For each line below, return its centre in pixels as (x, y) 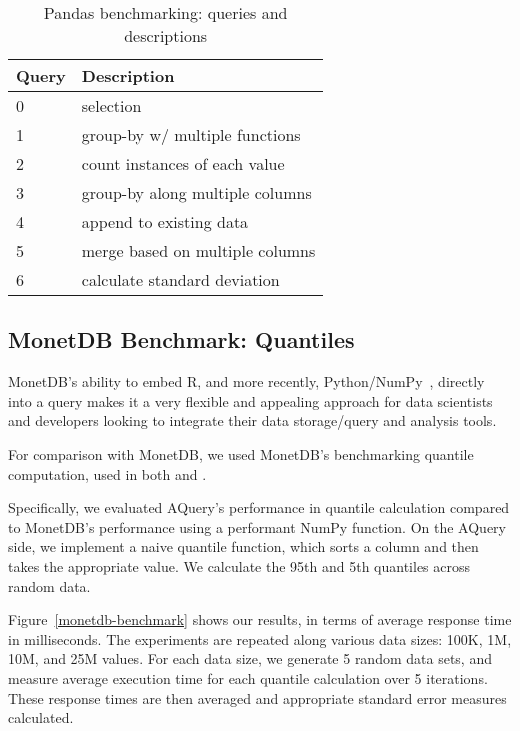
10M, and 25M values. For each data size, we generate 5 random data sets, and (250, 658)
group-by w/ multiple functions (191, 134)
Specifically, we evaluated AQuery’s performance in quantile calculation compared (259, 507)
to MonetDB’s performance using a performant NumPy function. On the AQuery (257, 526)
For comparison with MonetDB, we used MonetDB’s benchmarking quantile (241, 453)
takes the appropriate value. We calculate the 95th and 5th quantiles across (239, 565)
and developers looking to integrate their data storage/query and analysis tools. (252, 420)
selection (111, 105)
